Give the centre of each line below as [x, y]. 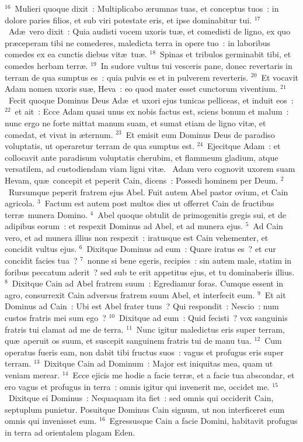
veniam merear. [32, 375]
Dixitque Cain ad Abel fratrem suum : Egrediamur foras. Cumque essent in [148, 283]
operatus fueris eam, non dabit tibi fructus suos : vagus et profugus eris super [144, 352]
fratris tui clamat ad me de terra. [64, 329]
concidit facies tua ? [41, 260]
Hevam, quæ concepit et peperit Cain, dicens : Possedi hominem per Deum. [142, 180]
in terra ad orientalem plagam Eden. [70, 432]
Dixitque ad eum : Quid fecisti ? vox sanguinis [203, 318]
